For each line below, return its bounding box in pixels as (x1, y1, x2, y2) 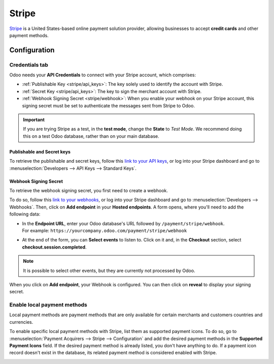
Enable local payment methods (9, 301, 87, 309)
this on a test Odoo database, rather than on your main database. (23, 133, 159, 139)
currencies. (9, 319, 33, 325)
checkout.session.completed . (22, 244, 87, 250)
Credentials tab (9, 61, 48, 68)
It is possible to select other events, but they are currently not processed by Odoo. (23, 267, 195, 274)
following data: (9, 211, 41, 217)
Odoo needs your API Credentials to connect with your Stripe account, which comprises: (9, 72, 196, 78)
